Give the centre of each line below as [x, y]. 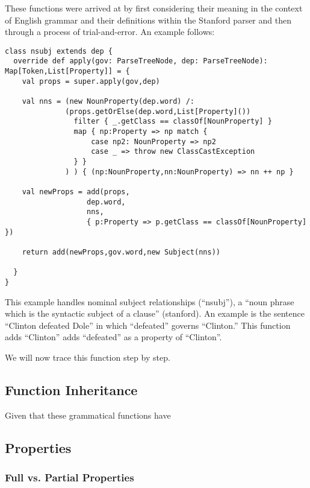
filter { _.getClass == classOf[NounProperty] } [173, 122]
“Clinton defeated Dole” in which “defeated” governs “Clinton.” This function [148, 325]
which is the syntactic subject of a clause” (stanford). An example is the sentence [155, 313]
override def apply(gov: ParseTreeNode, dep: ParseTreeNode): [141, 61]
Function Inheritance [71, 389]
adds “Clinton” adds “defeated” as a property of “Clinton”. [113, 337]
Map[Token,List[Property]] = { [67, 71]
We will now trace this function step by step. [88, 357]
